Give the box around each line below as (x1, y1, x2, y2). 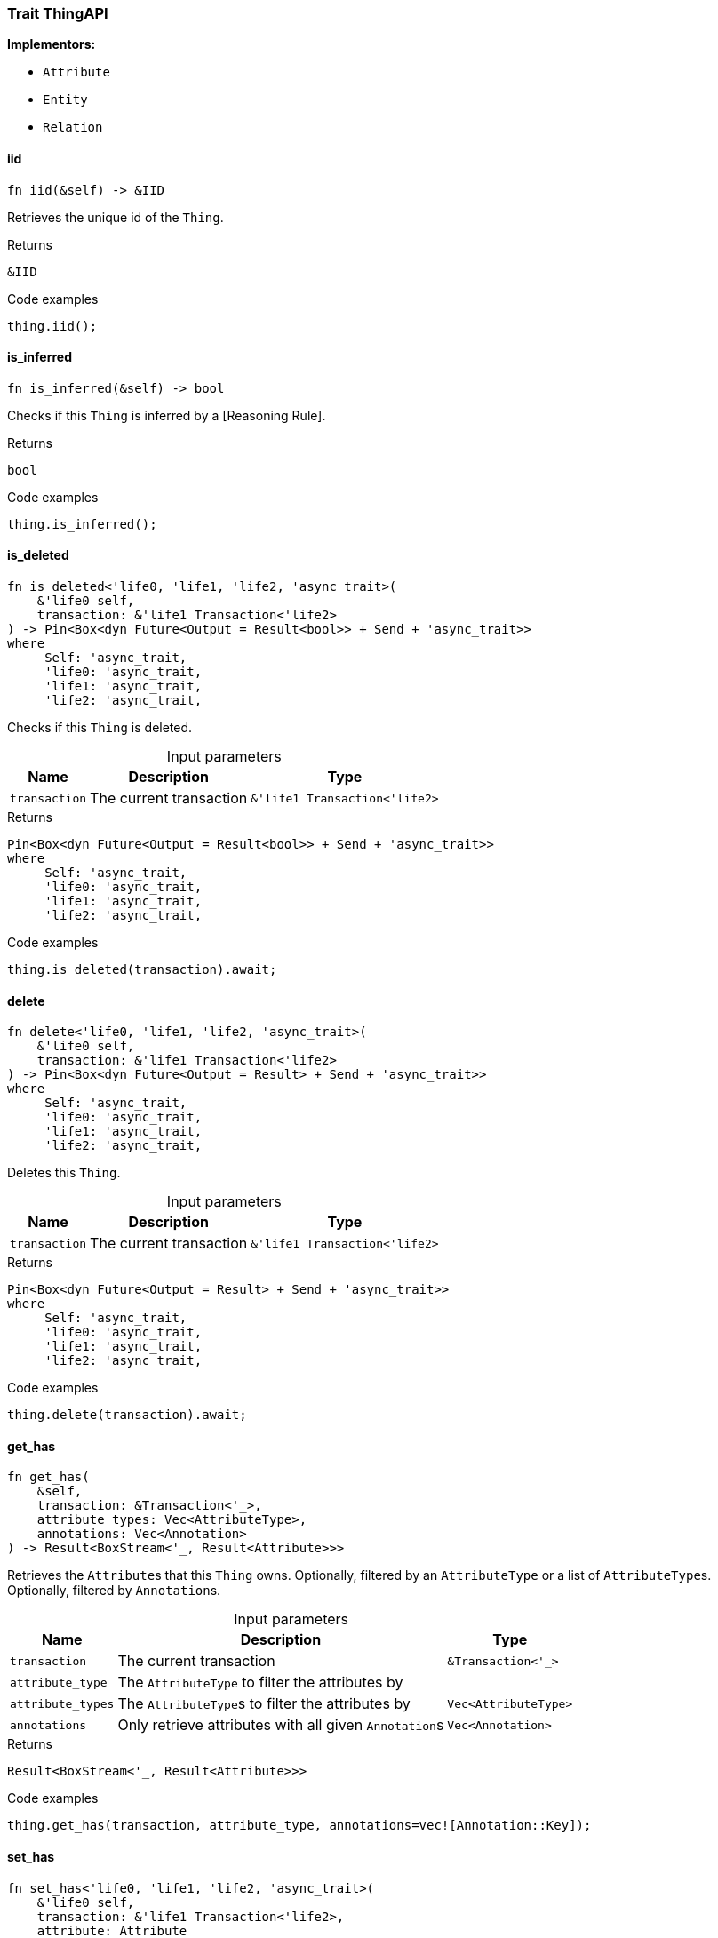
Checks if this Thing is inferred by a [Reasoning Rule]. (7, 407, 326, 423)
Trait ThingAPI (7, 4, 108, 22)
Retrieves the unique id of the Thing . (7, 209, 224, 225)
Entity (43, 92, 88, 108)
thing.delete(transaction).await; (7, 1408, 247, 1423)
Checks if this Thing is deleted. (7, 720, 193, 736)
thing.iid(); (7, 318, 98, 333)
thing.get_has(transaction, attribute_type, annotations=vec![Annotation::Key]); (7, 1818, 592, 1833)
